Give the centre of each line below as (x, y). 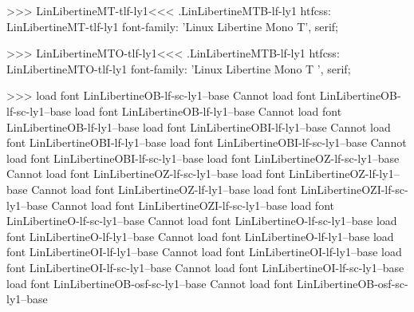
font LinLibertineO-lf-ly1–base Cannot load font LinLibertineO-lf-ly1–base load (200, 236)
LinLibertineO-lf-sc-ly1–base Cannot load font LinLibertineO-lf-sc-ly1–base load (202, 221)
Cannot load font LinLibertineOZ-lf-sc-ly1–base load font (146, 174)
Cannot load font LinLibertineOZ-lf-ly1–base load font (164, 189)
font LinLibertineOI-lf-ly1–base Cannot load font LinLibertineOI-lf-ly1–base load (204, 252)
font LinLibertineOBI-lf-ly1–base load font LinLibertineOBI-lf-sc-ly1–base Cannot (207, 142)
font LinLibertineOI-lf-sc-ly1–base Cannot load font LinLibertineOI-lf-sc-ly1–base (205, 267)
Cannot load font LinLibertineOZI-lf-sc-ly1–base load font (193, 205)
